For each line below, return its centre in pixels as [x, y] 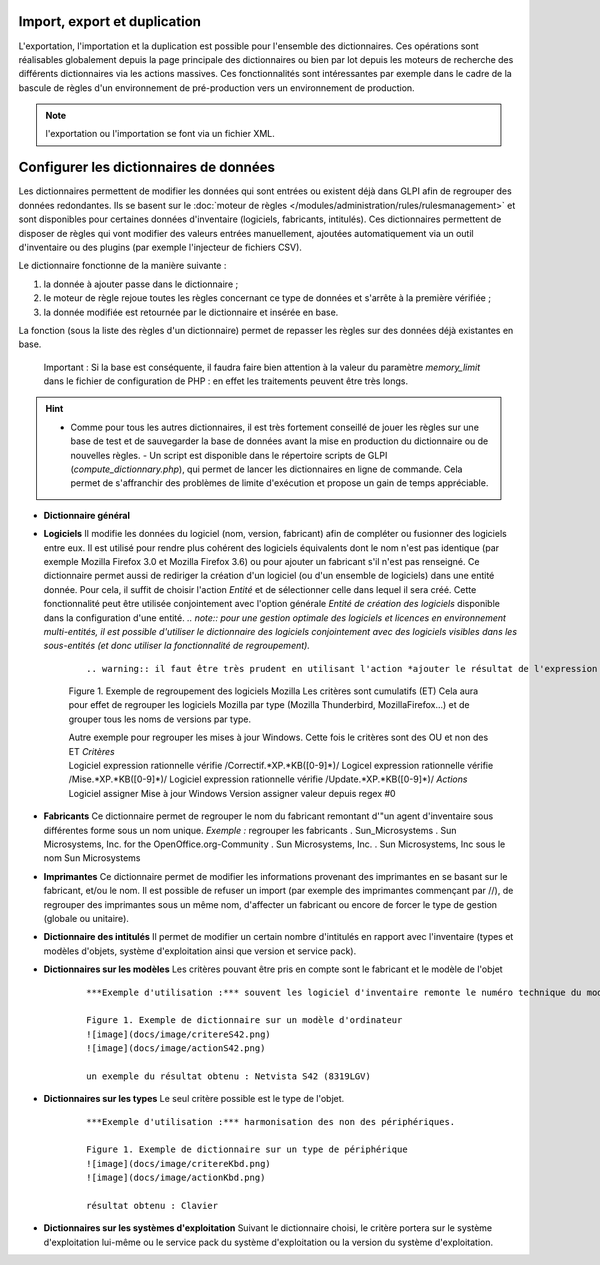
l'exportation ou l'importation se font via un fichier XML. [160, 134]
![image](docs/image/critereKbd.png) [179, 1163]
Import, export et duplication [110, 21]
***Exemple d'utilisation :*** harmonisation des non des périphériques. [271, 1121]
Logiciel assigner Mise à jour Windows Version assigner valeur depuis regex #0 [232, 793]
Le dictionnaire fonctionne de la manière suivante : [122, 266]
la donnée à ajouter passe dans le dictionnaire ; [141, 284]
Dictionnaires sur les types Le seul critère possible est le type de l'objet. [194, 1099]
